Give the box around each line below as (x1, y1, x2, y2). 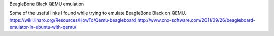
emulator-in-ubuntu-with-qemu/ (9, 24, 77, 30)
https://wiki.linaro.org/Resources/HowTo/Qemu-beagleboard (9, 17, 136, 23)
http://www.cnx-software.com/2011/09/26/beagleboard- (137, 17, 256, 23)
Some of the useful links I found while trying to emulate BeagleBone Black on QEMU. (9, 10, 186, 16)
